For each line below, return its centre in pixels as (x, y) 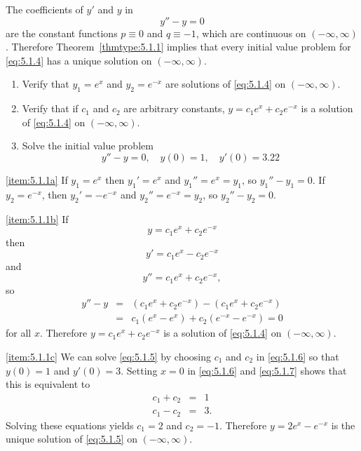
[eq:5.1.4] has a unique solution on (79, 60)
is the (343, 425)
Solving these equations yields (70, 425)
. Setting (139, 370)
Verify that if (50, 108)
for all (19, 333)
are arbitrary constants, (174, 108)
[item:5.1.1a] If (37, 179)
